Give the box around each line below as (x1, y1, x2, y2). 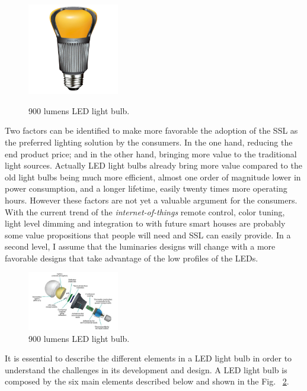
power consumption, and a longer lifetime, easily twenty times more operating (5, 182, 287, 195)
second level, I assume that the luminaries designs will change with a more (5, 240, 276, 253)
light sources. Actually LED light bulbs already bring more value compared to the (5, 159, 302, 172)
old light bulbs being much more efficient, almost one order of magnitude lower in (5, 170, 301, 183)
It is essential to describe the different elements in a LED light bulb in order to (5, 352, 292, 364)
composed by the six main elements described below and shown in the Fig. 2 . (5, 375, 289, 387)
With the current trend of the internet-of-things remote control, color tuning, (5, 205, 285, 218)
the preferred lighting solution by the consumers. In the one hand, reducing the (5, 135, 293, 148)
